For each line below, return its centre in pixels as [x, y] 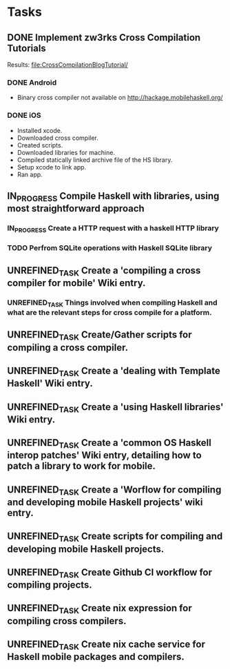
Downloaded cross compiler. [57, 138]
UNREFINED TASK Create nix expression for [100, 609]
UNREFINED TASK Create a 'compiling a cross [104, 271]
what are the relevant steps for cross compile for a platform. [109, 313]
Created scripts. [40, 145]
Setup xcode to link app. [52, 167]
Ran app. [30, 174]
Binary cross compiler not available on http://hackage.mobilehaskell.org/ [120, 98]
